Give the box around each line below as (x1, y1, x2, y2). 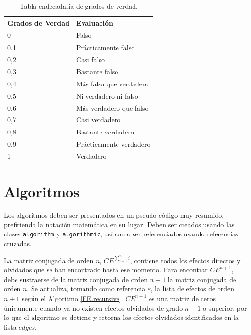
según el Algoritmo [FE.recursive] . (22, 293, 123, 303)
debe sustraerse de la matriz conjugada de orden (4, 274, 148, 284)
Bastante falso (76, 66, 118, 76)
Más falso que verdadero (76, 78, 149, 88)
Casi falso (76, 54, 105, 65)
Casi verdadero (76, 115, 121, 125)
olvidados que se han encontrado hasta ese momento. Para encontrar (4, 265, 208, 275)
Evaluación (76, 17, 113, 28)
